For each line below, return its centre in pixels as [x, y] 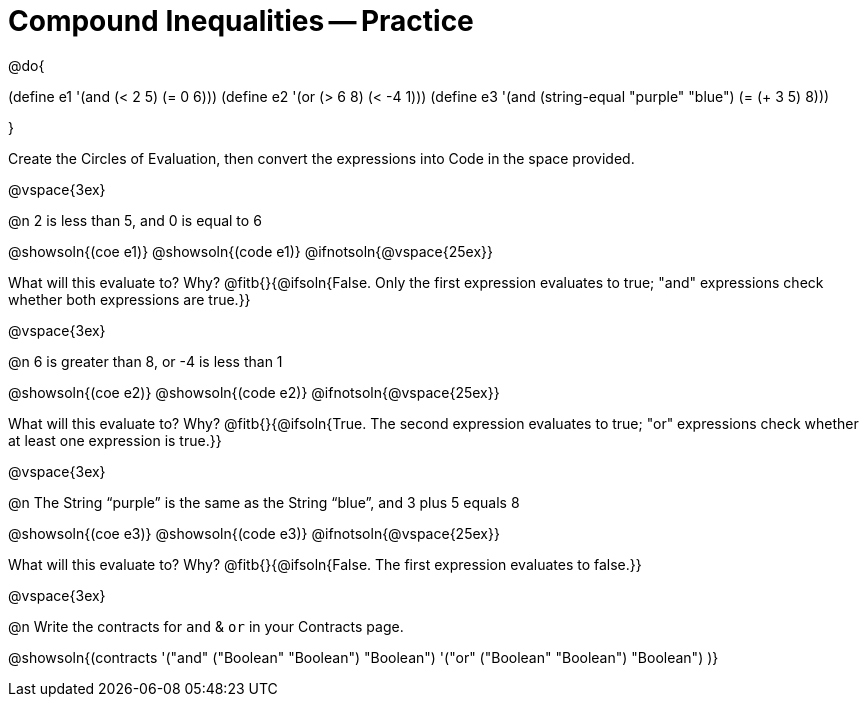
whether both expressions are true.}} [129, 299]
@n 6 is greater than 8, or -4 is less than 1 [145, 361]
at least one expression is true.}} [115, 440]
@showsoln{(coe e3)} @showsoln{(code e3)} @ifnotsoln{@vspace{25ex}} [254, 533]
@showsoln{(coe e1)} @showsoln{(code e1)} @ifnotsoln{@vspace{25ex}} [251, 251]
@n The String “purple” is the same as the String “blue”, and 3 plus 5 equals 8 [264, 502]
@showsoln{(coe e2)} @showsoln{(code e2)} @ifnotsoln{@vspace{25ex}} [254, 392]
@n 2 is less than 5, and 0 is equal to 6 [135, 220]
